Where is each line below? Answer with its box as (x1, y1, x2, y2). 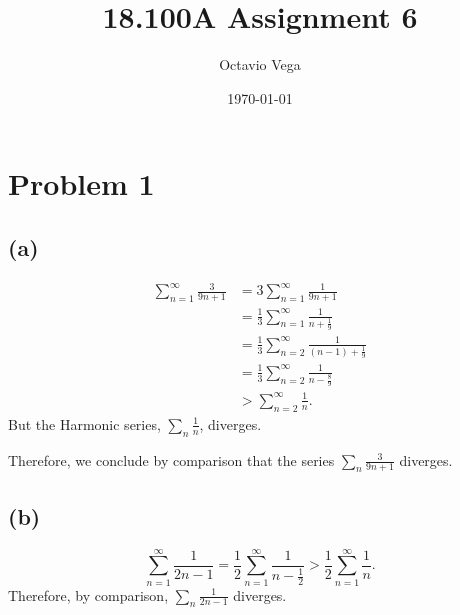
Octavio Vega (219, 54, 301, 75)
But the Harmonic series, (8, 413, 161, 434)
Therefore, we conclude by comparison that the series (8, 449, 335, 470)
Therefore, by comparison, (8, 584, 169, 605)
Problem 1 (8, 163, 155, 204)
